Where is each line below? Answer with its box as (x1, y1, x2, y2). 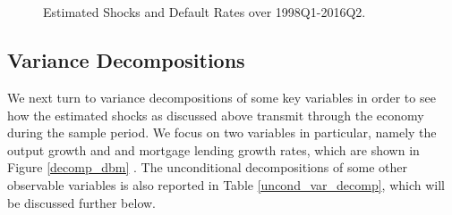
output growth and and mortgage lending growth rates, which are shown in (7, 140, 420, 159)
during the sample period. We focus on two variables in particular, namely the (7, 123, 437, 142)
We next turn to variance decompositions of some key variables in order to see (7, 87, 436, 106)
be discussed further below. (7, 193, 156, 211)
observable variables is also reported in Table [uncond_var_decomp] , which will (7, 175, 445, 194)
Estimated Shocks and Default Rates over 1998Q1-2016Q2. (43, 3, 366, 21)
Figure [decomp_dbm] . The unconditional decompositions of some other (7, 158, 407, 177)
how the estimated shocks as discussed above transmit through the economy (7, 105, 424, 124)
